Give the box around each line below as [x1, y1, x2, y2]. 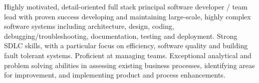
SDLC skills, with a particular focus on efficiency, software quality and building [4, 40, 248, 51]
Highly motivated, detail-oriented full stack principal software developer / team [4, 1, 248, 11]
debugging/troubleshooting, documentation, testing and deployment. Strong [4, 30, 237, 41]
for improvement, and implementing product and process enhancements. [4, 70, 225, 80]
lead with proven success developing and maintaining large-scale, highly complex [4, 11, 251, 21]
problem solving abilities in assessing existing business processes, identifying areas [4, 60, 255, 70]
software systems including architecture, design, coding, [4, 21, 174, 31]
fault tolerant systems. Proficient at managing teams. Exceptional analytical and [4, 50, 251, 60]
